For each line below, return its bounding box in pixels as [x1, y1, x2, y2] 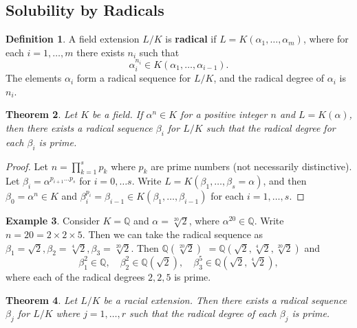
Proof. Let [6, 159, 48, 173]
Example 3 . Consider [6, 213, 100, 228]
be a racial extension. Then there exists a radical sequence [103, 292, 347, 307]
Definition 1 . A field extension [6, 32, 140, 46]
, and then [263, 174, 307, 188]
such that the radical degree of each [129, 306, 277, 320]
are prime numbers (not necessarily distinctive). [151, 159, 352, 173]
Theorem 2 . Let [6, 107, 78, 121]
